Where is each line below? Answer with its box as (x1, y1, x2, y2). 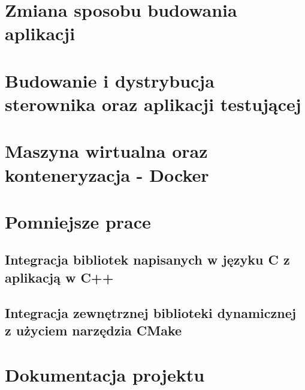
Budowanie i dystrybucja (5, 68, 215, 92)
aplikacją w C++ (5, 268, 114, 286)
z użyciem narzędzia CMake (5, 321, 182, 340)
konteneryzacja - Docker (5, 162, 209, 187)
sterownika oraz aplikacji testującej (5, 91, 301, 116)
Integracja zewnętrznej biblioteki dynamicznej (5, 303, 297, 322)
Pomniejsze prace (5, 209, 151, 233)
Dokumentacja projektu (5, 362, 205, 386)
